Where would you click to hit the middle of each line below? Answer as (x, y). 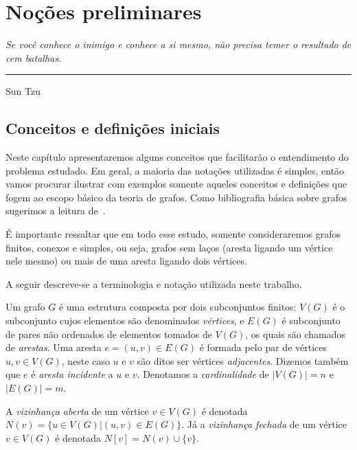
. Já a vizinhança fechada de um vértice (264, 424)
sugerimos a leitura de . (56, 211)
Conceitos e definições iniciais (113, 128)
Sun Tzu (23, 91)
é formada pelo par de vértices (263, 347)
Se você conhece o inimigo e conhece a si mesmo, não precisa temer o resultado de (178, 44)
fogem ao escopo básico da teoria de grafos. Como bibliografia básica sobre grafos (176, 197)
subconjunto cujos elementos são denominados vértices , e (125, 320)
